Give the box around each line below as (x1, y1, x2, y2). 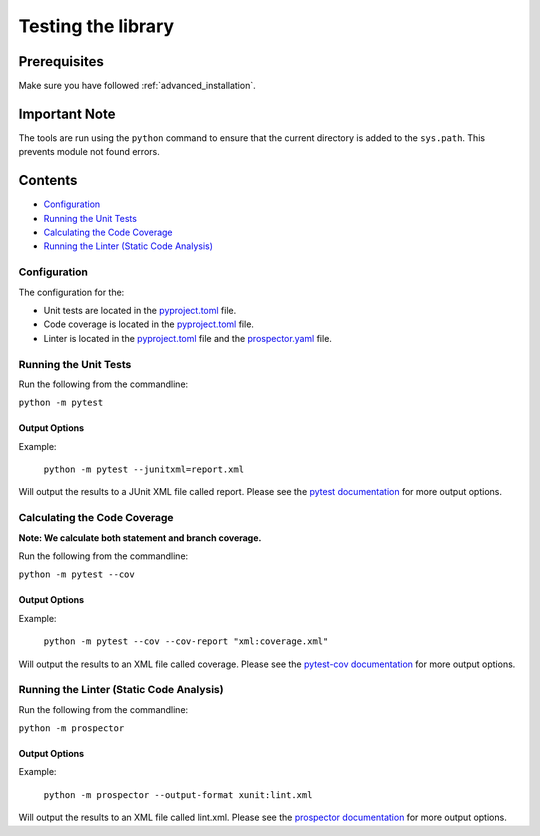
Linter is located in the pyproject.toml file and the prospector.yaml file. (43, 332, 332, 344)
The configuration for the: (18, 286, 125, 298)
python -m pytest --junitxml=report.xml (43, 464, 245, 475)
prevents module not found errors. (18, 146, 160, 158)
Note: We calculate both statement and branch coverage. (18, 531, 262, 544)
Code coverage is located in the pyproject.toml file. (43, 318, 255, 330)
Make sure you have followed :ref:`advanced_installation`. (18, 80, 256, 92)
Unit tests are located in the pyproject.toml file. (43, 304, 237, 316)
